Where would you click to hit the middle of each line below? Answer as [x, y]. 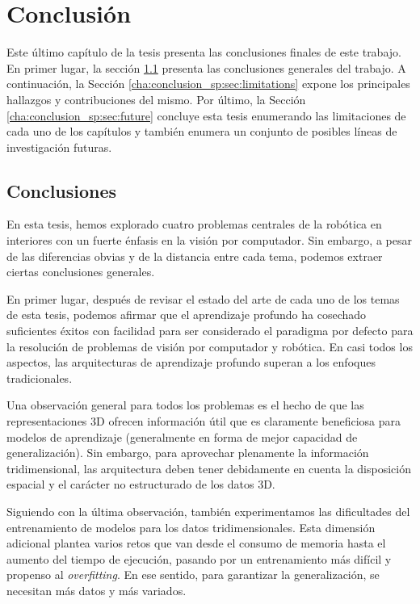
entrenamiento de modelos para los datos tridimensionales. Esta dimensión [191, 527]
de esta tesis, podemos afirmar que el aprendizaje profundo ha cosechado [187, 315]
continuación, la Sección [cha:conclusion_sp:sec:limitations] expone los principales [208, 84]
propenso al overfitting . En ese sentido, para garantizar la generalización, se [193, 575]
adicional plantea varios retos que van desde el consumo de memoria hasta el [196, 543]
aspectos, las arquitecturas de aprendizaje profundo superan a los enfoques [191, 362]
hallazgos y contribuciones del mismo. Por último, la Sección [156, 99]
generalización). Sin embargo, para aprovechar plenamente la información [188, 453]
